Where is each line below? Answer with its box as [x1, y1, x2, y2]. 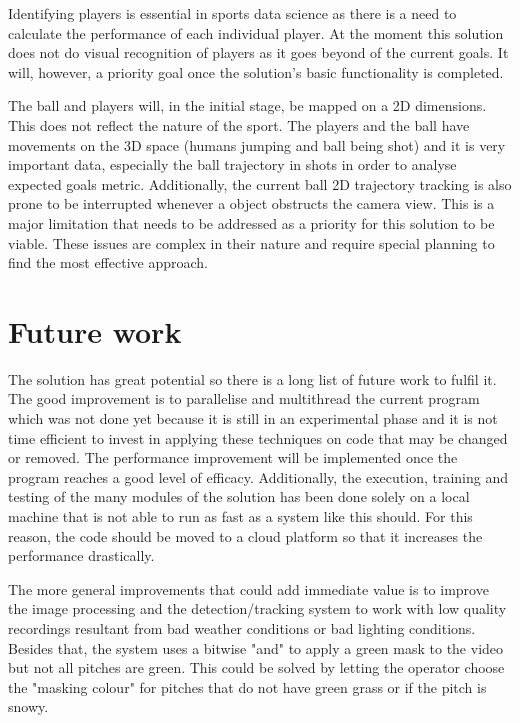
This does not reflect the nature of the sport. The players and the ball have [8, 114, 470, 135]
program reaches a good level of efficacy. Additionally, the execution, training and [8, 466, 508, 487]
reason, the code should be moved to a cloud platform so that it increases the [8, 525, 483, 546]
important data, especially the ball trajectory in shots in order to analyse [8, 154, 457, 175]
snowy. [8, 696, 49, 717]
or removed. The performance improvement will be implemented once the [8, 447, 458, 468]
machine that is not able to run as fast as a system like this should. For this [8, 506, 473, 526]
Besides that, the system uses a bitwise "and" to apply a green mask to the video [8, 637, 504, 658]
